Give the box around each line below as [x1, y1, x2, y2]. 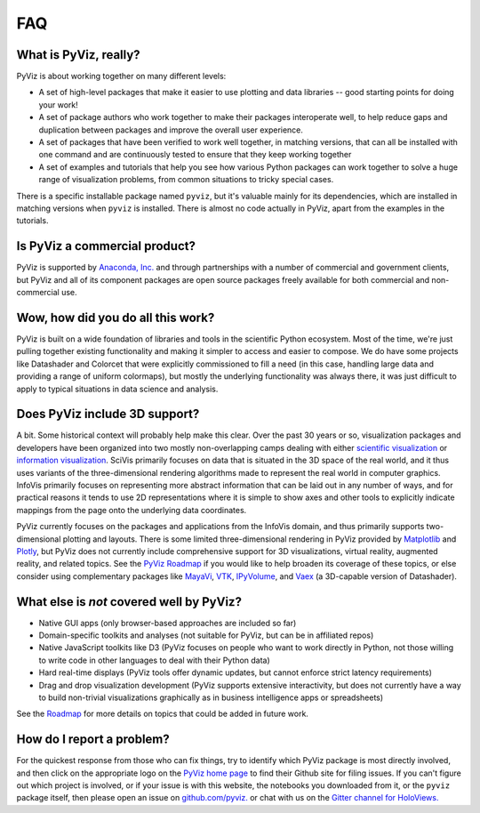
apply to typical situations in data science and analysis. [16, 383, 219, 394]
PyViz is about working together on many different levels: [16, 71, 227, 82]
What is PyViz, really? [16, 47, 141, 62]
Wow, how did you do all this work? [16, 310, 215, 325]
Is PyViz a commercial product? [16, 238, 196, 254]
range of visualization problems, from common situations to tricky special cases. [38, 174, 334, 185]
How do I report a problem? [16, 732, 171, 747]
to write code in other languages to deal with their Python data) [38, 655, 270, 665]
